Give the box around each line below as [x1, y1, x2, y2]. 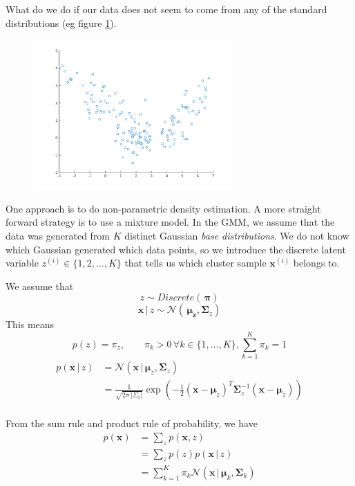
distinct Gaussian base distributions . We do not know [124, 228, 349, 242]
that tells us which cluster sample [124, 255, 267, 270]
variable [6, 255, 39, 270]
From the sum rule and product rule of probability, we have [6, 416, 258, 431]
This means [6, 317, 55, 332]
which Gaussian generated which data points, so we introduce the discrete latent [6, 242, 346, 256]
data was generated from [6, 228, 111, 242]
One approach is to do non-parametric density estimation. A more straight [6, 201, 321, 215]
